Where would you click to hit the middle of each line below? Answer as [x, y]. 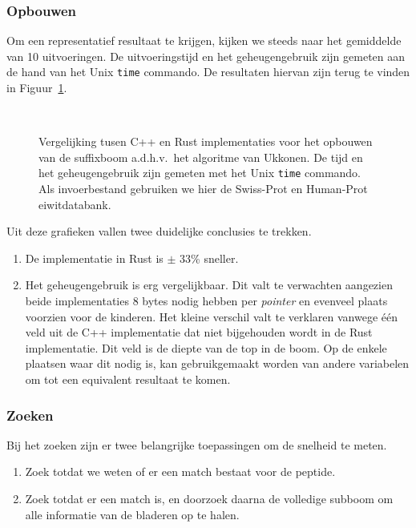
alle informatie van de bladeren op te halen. [132, 514]
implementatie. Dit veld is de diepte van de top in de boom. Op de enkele [206, 347]
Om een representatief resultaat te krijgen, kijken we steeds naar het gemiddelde [204, 40]
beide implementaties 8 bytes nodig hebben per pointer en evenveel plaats [206, 301]
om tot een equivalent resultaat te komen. [128, 379]
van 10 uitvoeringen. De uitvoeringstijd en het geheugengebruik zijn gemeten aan [206, 56]
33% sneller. [209, 258]
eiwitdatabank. [75, 204]
